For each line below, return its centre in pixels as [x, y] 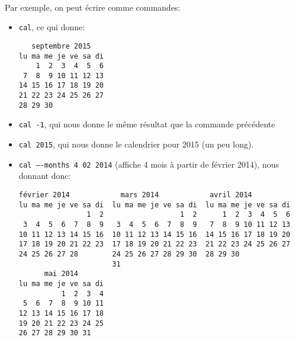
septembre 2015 [61, 46]
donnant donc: [45, 176]
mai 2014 [61, 274]
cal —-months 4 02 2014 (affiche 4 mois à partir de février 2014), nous [149, 164]
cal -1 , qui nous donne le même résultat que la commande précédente [147, 124]
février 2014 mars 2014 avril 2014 [135, 195]
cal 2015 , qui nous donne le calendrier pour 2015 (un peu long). [136, 144]
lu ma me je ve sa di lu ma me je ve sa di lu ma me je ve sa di [154, 205]
